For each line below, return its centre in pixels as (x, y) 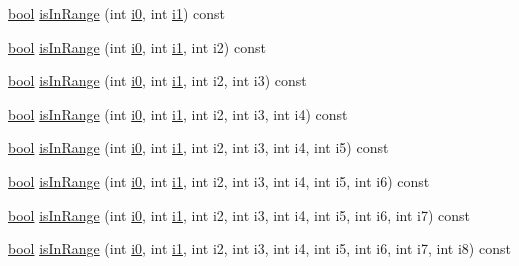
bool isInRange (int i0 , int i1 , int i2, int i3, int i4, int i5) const (198, 147)
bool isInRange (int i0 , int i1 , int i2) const (137, 46)
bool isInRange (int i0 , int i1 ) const (117, 13)
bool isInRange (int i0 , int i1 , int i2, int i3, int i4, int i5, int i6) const (219, 180)
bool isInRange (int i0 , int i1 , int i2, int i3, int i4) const (178, 113)
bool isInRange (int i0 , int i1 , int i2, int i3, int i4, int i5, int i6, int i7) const (239, 214)
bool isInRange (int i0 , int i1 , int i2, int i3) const (157, 80)
